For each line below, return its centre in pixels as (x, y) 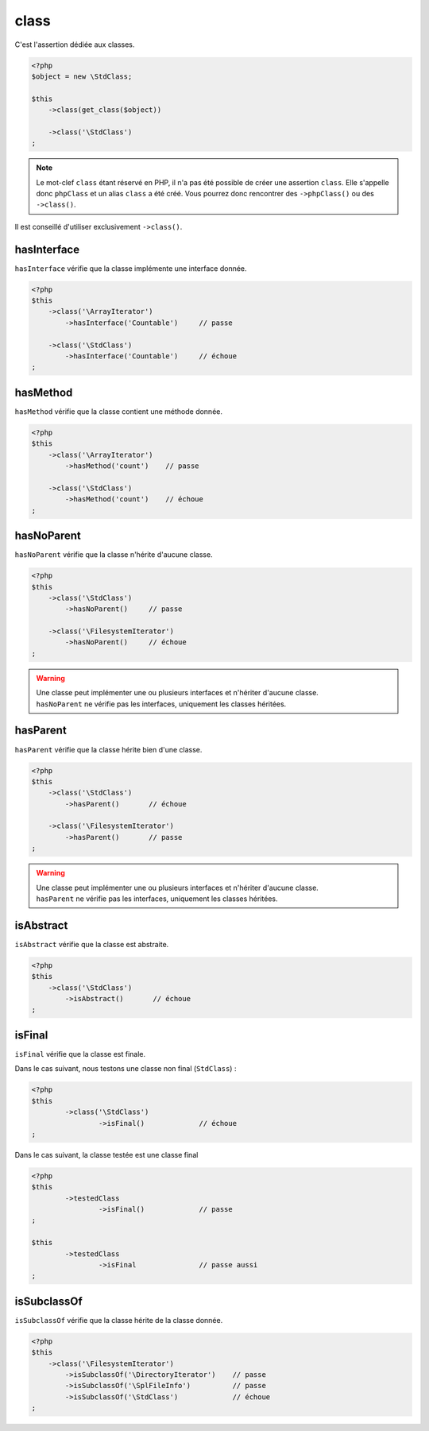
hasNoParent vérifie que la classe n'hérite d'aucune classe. (114, 555)
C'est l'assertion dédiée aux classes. (75, 44)
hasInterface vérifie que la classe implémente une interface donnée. (131, 268)
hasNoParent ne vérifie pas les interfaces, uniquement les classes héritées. (161, 704)
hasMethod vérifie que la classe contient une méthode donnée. (118, 411)
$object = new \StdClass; (82, 76)
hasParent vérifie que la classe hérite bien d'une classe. (108, 749)
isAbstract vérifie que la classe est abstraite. (92, 944)
